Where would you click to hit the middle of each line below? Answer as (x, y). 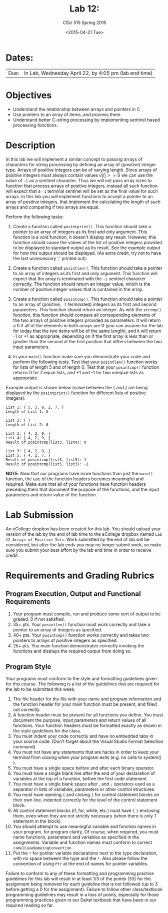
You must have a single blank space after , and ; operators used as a (84, 784)
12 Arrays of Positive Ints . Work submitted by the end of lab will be (77, 539)
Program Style (28, 667)
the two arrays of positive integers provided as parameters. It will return (87, 320)
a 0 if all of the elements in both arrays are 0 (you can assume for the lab (88, 325)
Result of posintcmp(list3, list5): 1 (46, 460)
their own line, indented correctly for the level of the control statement (85, 800)
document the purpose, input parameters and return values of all (79, 720)
